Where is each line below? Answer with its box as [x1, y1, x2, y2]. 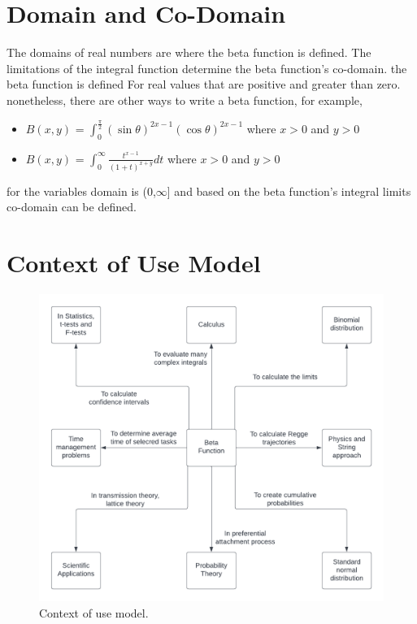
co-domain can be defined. [7, 198, 137, 215]
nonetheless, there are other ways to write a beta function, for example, [7, 91, 363, 108]
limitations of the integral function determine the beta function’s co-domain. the [7, 59, 407, 76]
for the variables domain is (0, [7, 182, 156, 199]
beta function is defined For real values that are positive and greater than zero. [7, 76, 401, 93]
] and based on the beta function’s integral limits [167, 182, 411, 199]
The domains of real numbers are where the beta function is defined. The [7, 44, 371, 61]
